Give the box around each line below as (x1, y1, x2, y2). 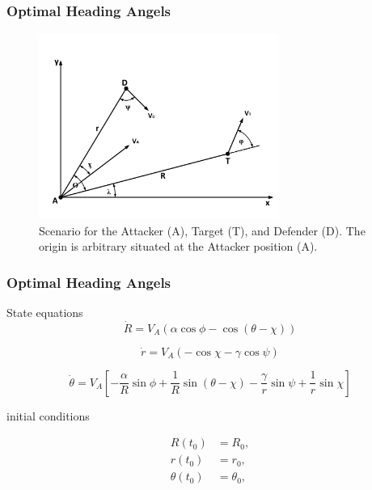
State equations (6, 303, 83, 320)
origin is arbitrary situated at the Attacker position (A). (39, 238, 318, 255)
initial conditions (6, 407, 90, 424)
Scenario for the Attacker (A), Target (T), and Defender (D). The (39, 222, 366, 239)
